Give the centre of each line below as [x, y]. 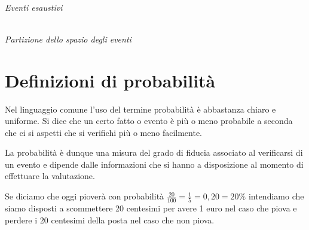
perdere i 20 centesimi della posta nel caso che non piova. [110, 220]
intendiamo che [276, 196]
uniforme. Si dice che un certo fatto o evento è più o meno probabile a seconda [149, 121]
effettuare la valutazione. [50, 176]
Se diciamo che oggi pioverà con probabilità [85, 196]
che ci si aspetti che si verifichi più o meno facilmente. [103, 132]
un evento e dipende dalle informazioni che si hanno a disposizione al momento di [154, 164]
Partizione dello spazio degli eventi [68, 39]
